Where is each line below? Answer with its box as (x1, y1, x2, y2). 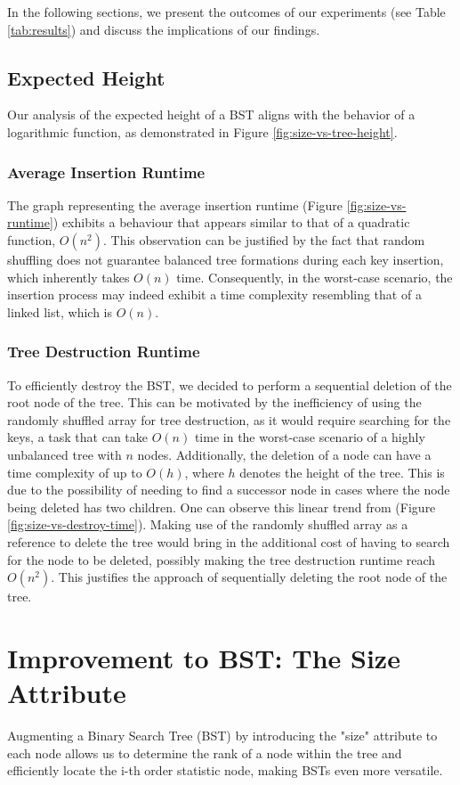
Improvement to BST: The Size (7, 639, 400, 675)
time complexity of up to (7, 462, 142, 481)
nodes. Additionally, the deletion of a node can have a (137, 445, 432, 463)
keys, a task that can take (7, 428, 149, 446)
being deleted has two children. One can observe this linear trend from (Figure (7, 497, 436, 516)
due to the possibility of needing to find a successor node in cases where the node (7, 480, 450, 499)
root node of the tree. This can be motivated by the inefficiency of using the (7, 393, 422, 412)
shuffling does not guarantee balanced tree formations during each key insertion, (7, 249, 444, 268)
